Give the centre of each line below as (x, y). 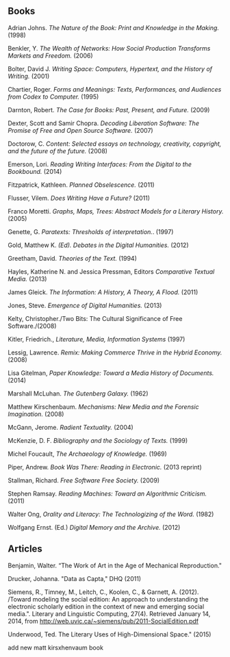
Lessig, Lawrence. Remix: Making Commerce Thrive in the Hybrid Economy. (115, 352)
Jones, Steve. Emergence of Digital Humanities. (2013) (85, 305)
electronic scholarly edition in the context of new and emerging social (106, 606)
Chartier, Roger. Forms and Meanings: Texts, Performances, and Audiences (115, 89)
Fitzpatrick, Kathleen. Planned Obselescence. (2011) (81, 185)
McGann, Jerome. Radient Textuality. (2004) (71, 427)
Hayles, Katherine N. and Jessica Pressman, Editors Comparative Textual (111, 271)
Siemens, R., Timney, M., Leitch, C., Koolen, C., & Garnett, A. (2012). (103, 592)
